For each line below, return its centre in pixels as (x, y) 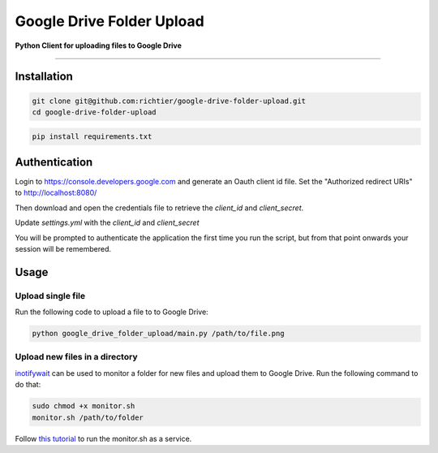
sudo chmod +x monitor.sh (84, 406)
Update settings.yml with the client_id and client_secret (107, 222)
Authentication (54, 162)
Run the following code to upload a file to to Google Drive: (112, 312)
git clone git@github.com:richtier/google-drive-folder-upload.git (169, 101)
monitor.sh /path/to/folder (88, 417)
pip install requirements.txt (92, 136)
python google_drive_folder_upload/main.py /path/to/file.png (158, 334)
